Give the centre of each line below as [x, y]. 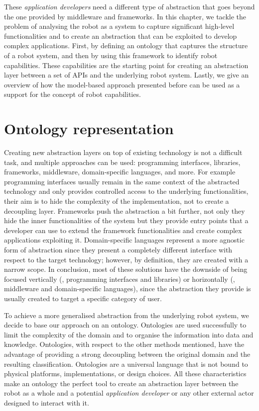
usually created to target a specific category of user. [83, 298]
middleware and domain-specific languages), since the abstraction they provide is [128, 288]
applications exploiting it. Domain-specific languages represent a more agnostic [124, 240]
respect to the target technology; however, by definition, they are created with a [126, 259]
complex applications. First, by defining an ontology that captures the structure [126, 45]
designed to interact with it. [47, 402]
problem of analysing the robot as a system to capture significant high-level [119, 26]
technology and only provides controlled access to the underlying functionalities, [126, 191]
